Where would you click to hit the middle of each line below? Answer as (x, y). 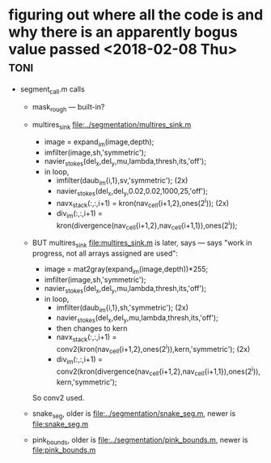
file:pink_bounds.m (64, 450)
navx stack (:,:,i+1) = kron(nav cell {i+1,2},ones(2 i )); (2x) (142, 203)
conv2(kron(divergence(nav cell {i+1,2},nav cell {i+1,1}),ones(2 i (155, 371)
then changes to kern (92, 328)
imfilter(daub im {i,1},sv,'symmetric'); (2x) (122, 181)
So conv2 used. (58, 397)
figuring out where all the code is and (136, 15)
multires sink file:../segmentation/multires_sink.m (112, 125)
